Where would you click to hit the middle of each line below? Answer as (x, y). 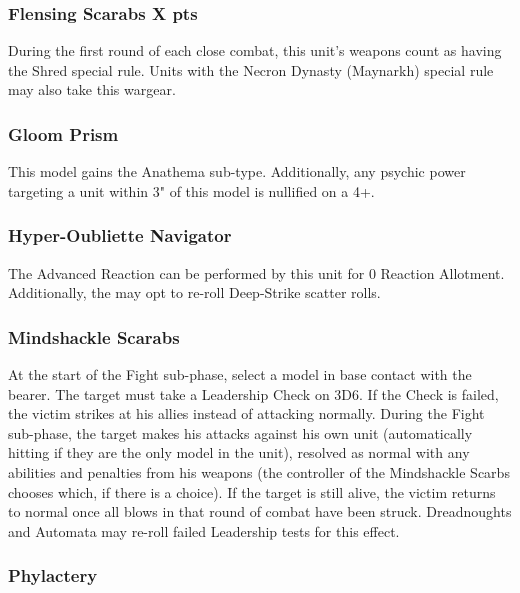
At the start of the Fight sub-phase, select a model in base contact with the (240, 374)
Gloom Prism (63, 133)
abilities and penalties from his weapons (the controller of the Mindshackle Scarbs (259, 472)
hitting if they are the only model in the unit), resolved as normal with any (239, 452)
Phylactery (53, 575)
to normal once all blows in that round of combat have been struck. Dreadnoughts (260, 511)
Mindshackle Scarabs (94, 336)
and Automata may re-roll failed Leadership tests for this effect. (204, 530)
